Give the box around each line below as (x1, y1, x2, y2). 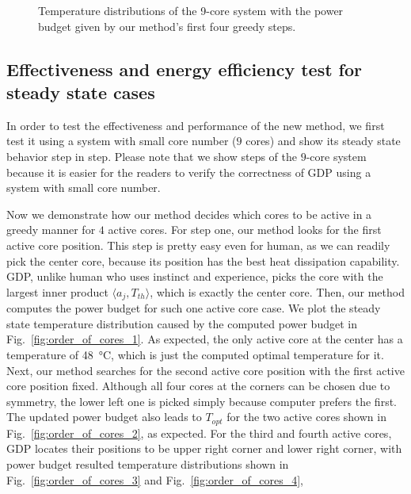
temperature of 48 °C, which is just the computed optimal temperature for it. (6, 346, 384, 362)
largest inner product (6, 283, 108, 300)
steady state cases (6, 79, 155, 104)
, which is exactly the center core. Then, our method (150, 283, 405, 300)
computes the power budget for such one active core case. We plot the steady (6, 300, 381, 316)
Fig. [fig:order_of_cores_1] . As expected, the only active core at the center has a (6, 331, 403, 347)
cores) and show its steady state (245, 132, 401, 149)
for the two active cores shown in (226, 408, 386, 425)
